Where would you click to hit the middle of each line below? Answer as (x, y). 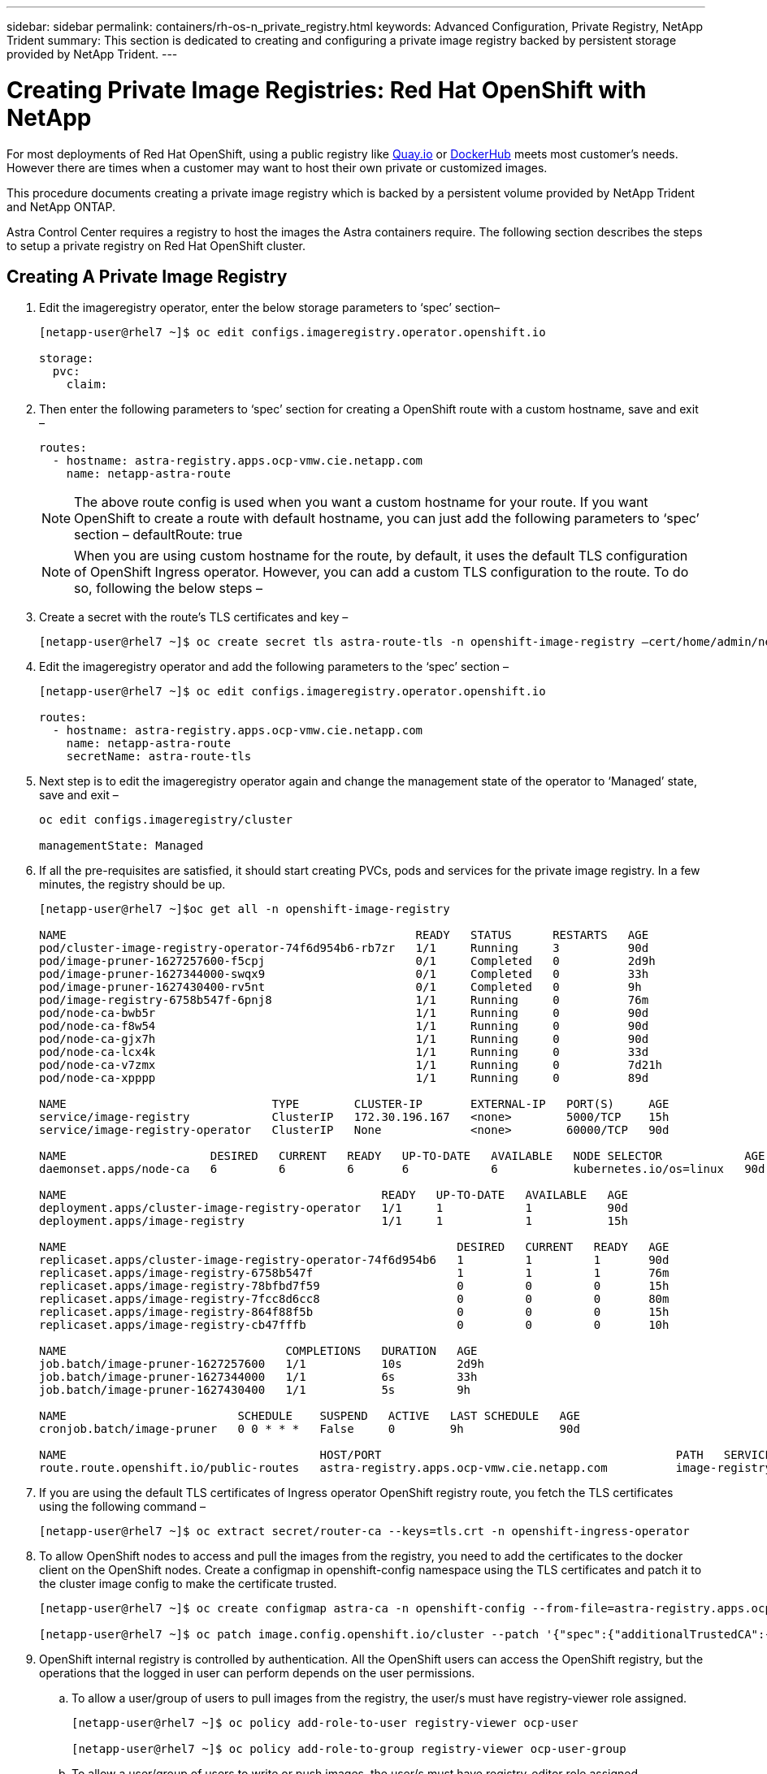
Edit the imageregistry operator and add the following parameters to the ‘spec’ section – (274, 667)
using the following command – (123, 1507)
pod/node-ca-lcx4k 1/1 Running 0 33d (344, 1052)
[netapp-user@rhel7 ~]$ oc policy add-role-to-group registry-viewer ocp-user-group (349, 1749)
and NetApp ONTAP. (61, 206)
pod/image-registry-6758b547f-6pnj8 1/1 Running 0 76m (344, 1000)
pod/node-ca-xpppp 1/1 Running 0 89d (344, 1078)
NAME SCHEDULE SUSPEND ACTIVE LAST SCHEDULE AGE (310, 1416)
